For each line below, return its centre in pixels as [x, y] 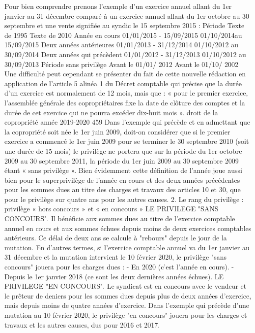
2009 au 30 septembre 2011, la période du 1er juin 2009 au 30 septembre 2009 [122, 160]
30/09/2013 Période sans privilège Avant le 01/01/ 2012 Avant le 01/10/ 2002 [121, 64]
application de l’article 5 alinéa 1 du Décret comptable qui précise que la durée [123, 83]
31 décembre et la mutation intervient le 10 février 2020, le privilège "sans [115, 257]
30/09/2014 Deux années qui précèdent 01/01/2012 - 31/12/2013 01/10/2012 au [125, 54]
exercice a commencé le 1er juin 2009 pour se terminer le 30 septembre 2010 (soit [127, 141]
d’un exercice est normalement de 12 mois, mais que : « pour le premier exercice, [126, 93]
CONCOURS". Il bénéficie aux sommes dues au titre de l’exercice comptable [120, 218]
